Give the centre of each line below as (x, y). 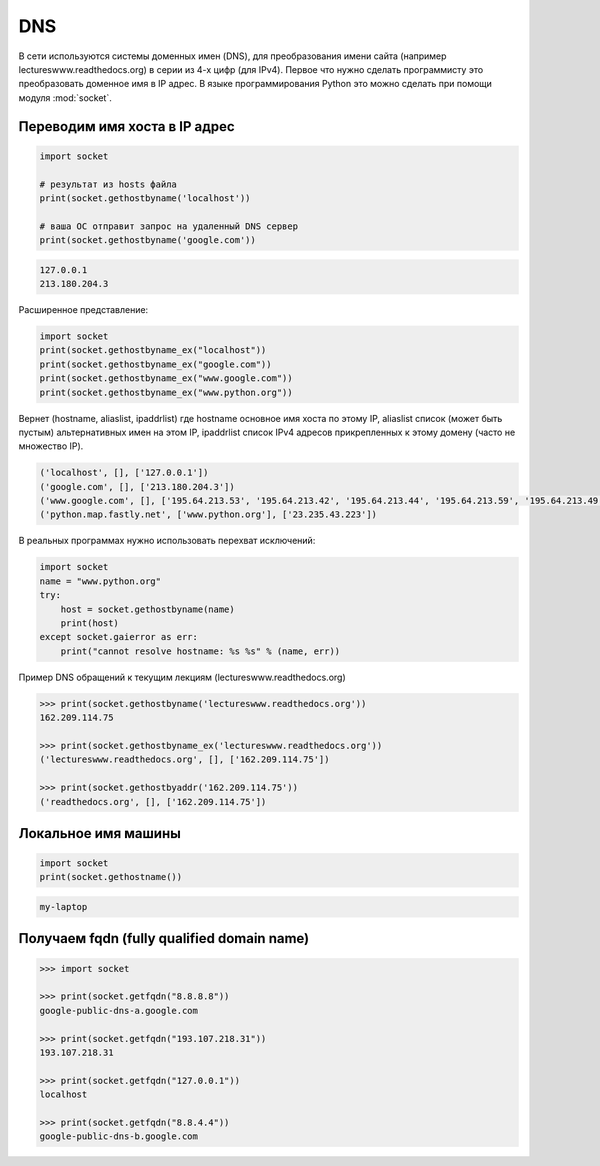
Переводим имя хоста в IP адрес (126, 126)
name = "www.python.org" (100, 581)
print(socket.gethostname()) (111, 877)
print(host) (90, 623)
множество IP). (51, 446)
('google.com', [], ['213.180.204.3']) (137, 486)
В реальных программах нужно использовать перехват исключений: (167, 541)
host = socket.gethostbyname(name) (147, 609)
